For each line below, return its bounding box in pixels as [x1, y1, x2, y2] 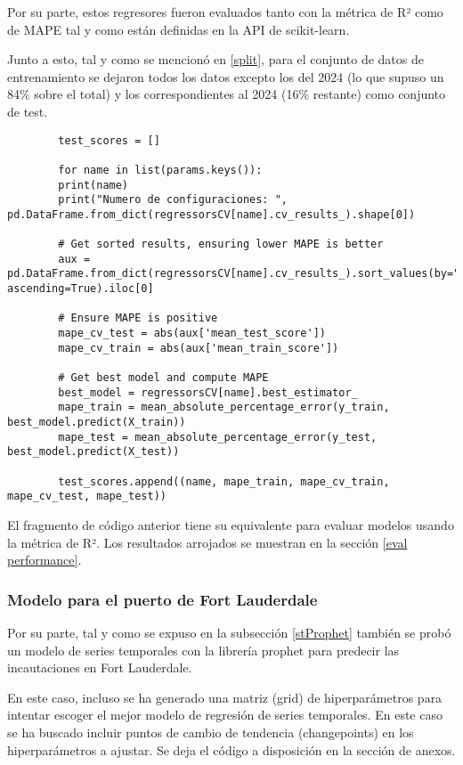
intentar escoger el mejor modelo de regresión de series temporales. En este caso [7, 705, 443, 724]
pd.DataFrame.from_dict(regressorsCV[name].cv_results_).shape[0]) [7, 208, 416, 221]
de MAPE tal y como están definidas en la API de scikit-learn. [7, 20, 350, 38]
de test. [7, 102, 48, 120]
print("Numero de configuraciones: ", [58, 193, 288, 207]
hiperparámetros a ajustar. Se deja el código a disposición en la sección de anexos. [7, 740, 456, 759]
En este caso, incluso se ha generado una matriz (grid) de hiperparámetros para [7, 688, 443, 706]
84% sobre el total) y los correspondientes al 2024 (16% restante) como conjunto [7, 85, 446, 103]
